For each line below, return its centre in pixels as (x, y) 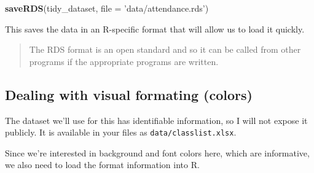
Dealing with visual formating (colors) (129, 94)
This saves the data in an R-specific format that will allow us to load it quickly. (155, 29)
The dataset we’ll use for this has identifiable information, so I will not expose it (156, 120)
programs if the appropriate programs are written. (124, 61)
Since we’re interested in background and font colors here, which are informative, (157, 152)
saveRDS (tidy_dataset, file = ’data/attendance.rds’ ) (107, 8)
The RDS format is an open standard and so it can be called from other (165, 49)
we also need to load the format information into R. (102, 165)
